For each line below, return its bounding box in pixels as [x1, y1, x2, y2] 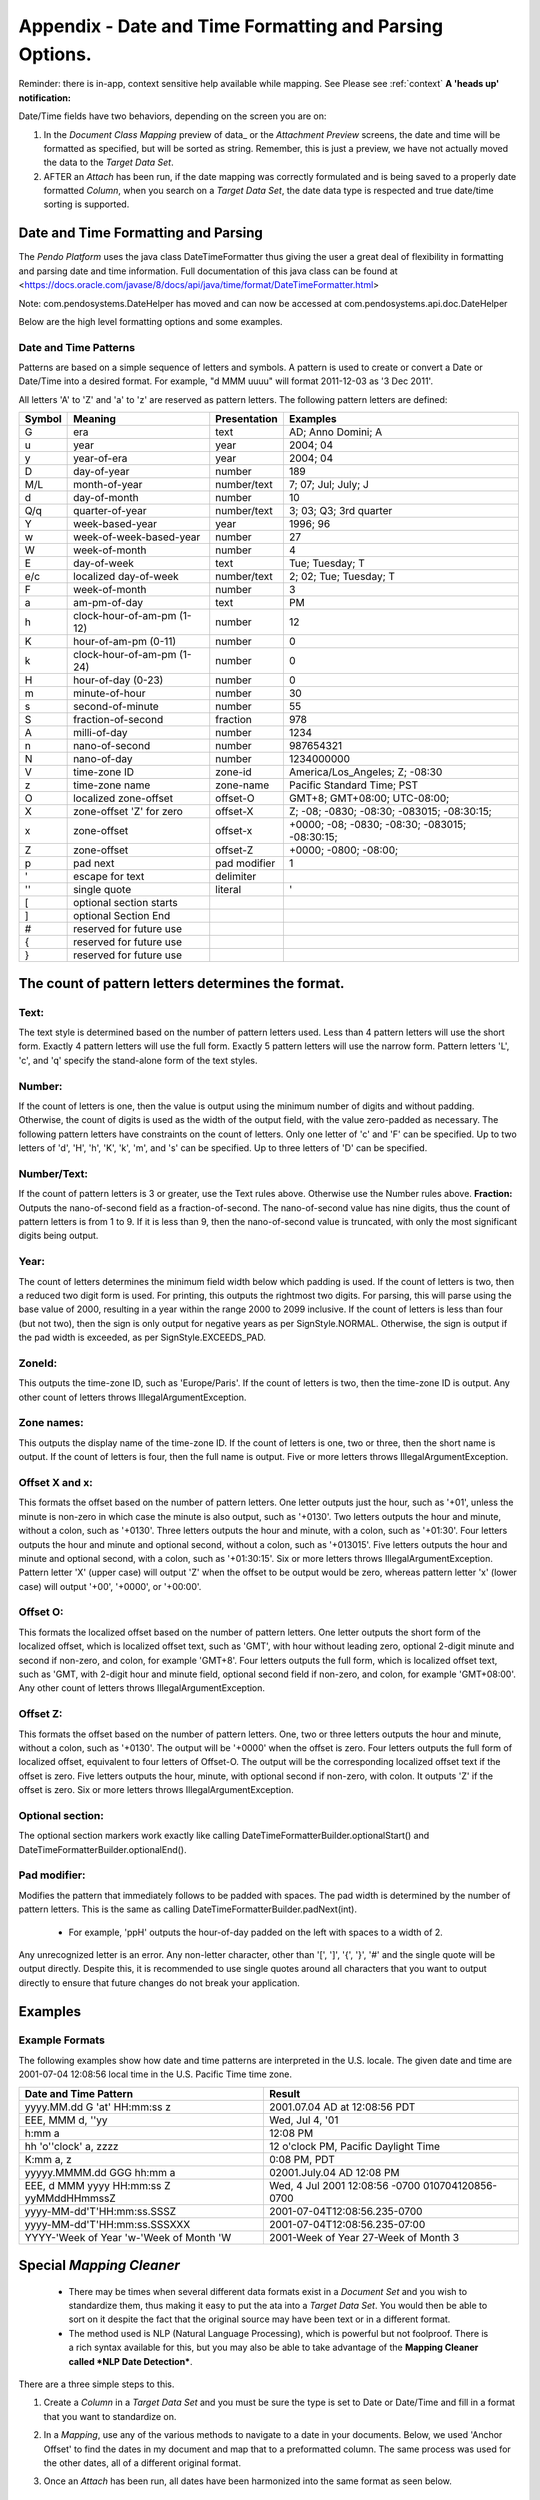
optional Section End [73, 909, 171, 923]
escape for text [73, 870, 145, 884]
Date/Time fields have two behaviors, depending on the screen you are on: [18, 110, 327, 122]
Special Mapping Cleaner [18, 2257, 180, 2274]
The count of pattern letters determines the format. [18, 975, 345, 992]
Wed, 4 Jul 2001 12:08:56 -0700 [268, 2178, 421, 2192]
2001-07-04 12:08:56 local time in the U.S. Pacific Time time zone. [18, 2068, 292, 2080]
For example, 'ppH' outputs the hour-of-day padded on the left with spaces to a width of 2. [68, 1926, 444, 1938]
